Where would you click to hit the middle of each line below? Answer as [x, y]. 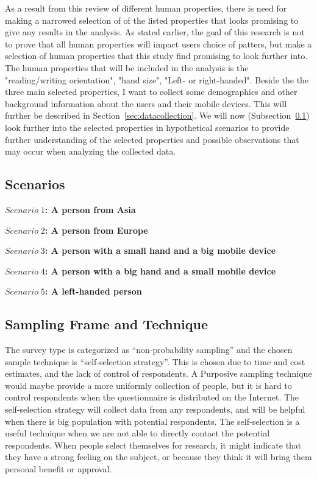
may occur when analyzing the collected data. [91, 151]
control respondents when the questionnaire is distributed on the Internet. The [152, 397]
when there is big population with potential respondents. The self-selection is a [152, 421]
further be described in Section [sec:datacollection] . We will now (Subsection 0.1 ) [157, 115]
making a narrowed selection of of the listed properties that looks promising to [152, 20]
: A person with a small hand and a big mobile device [160, 250]
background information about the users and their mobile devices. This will [146, 103]
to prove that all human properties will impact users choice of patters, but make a [158, 44]
